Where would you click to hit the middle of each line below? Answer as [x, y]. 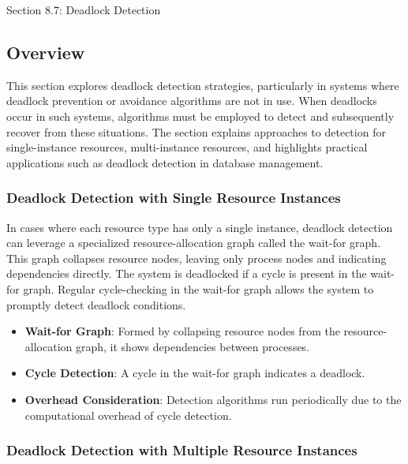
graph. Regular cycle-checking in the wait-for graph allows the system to [198, 288]
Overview [46, 52]
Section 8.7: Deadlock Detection [84, 9]
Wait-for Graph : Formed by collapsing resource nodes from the [182, 331]
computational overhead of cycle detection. [128, 415]
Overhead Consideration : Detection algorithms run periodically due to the [213, 399]
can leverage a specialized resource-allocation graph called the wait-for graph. [194, 243]
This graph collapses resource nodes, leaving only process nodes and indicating [197, 258]
